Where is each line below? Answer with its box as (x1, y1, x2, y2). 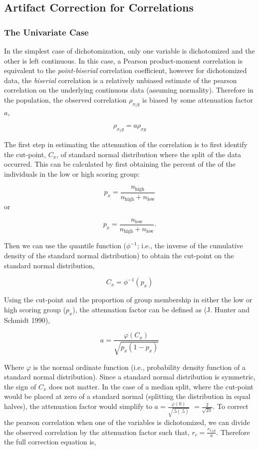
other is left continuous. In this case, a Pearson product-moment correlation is (4, 55, 243, 66)
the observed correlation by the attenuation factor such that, (4, 426, 190, 437)
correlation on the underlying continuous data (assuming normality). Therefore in (4, 85, 254, 95)
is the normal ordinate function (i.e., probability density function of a (33, 361, 246, 372)
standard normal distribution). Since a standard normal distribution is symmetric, (4, 371, 256, 382)
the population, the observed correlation (4, 94, 127, 105)
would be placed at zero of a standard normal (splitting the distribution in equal (4, 391, 251, 401)
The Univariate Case (4, 26, 89, 38)
